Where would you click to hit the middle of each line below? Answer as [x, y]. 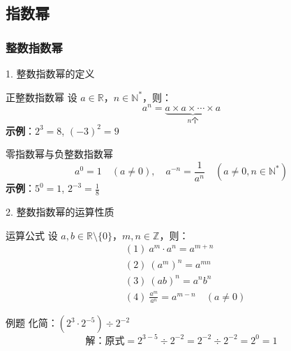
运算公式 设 [32, 235]
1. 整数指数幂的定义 [50, 73]
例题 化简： [32, 323]
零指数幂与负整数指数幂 [59, 154]
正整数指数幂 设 [42, 97]
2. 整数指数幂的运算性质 [60, 212]
